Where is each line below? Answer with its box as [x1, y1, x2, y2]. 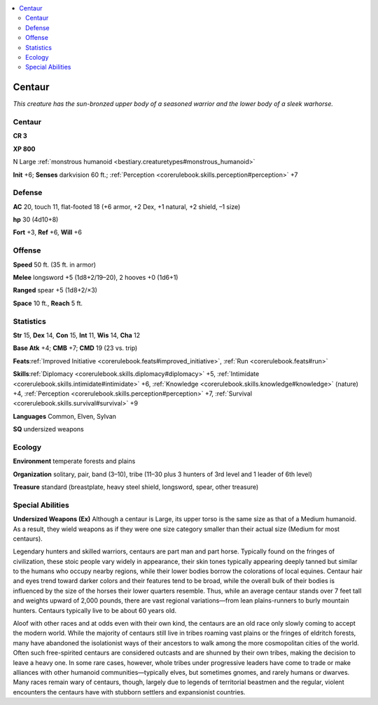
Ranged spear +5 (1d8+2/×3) [13, 286, 98, 295]
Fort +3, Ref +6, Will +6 [13, 228, 83, 236]
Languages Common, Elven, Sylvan [13, 412, 117, 420]
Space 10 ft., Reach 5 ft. [13, 299, 83, 307]
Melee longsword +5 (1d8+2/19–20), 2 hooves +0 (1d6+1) [13, 274, 178, 282]
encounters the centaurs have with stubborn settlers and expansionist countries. [13, 687, 246, 696]
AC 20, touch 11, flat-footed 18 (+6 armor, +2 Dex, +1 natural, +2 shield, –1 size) [13, 202, 241, 210]
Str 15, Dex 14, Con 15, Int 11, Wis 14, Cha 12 [13, 330, 141, 340]
